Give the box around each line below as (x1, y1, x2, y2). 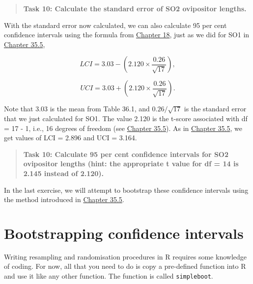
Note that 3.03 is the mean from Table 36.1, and (4, 103, 150, 114)
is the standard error (184, 103, 247, 114)
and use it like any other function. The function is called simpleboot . (4, 271, 213, 281)
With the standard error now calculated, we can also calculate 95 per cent (4, 20, 227, 30)
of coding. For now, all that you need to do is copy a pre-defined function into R (4, 261, 246, 271)
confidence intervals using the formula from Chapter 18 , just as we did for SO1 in (4, 29, 250, 40)
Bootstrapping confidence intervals (4, 223, 244, 243)
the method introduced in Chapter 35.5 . (4, 194, 124, 205)
